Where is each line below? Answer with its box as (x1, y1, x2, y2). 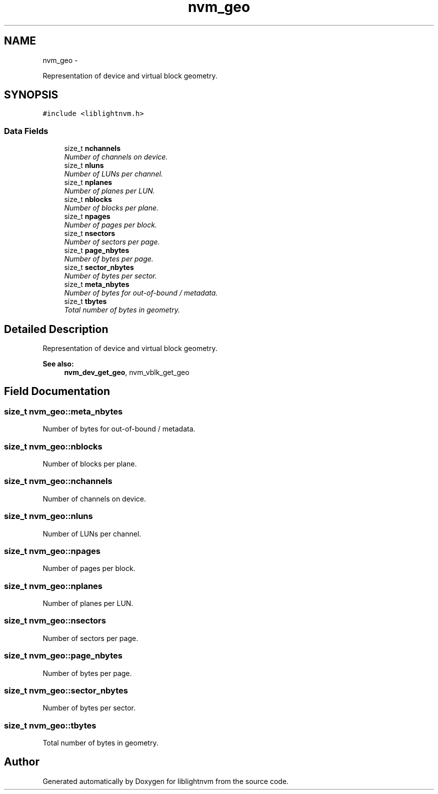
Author (4, 755, 39, 768)
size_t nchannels (64, 144, 120, 153)
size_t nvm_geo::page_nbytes (4, 650, 122, 661)
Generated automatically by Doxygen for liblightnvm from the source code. (42, 776, 289, 785)
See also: (42, 359, 74, 368)
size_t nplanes (64, 178, 112, 187)
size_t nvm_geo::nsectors (4, 615, 106, 626)
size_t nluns (64, 161, 104, 170)
